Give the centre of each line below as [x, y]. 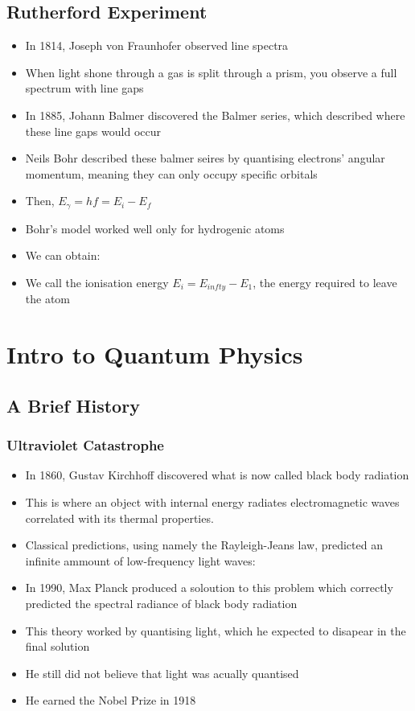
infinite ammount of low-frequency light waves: [140, 560]
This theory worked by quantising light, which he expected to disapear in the [216, 630]
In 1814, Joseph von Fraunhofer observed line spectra [157, 45]
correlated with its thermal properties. [119, 518]
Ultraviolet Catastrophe [85, 445]
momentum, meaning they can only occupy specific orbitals [171, 173]
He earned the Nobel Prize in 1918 [111, 700]
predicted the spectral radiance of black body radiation [161, 603]
